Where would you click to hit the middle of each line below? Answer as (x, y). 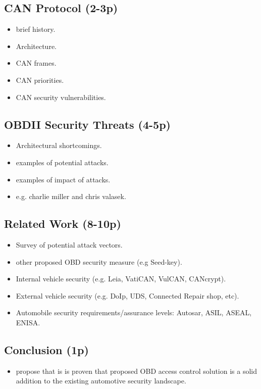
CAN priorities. (40, 80)
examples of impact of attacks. (63, 179)
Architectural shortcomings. (59, 145)
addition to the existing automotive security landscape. (101, 381)
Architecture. (36, 46)
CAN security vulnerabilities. (61, 97)
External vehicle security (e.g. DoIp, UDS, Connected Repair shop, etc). (127, 295)
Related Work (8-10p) (63, 224)
